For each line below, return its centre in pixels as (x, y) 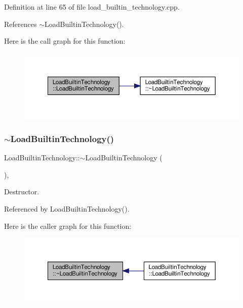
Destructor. (22, 192)
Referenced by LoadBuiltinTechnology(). (67, 208)
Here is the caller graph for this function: (68, 226)
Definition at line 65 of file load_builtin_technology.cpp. (92, 7)
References (21, 24)
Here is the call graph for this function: (65, 41)
